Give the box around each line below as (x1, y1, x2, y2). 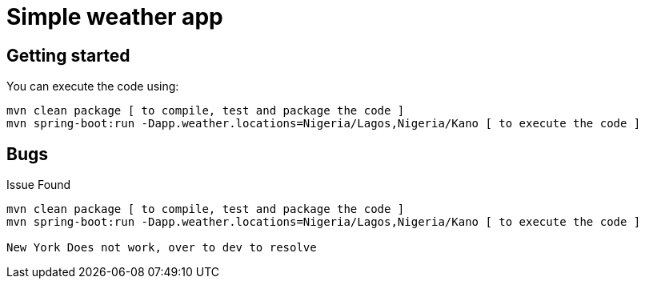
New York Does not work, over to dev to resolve (6, 241, 317, 255)
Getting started (6, 45, 130, 66)
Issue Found (6, 178, 71, 192)
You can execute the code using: (6, 79, 179, 94)
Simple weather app (6, 3, 223, 30)
